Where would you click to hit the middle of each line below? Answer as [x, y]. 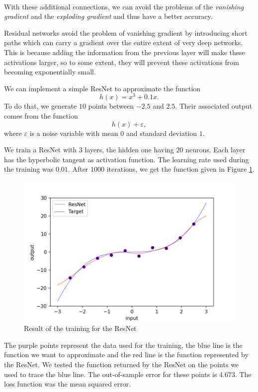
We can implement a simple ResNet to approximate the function [102, 88]
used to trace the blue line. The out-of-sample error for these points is [111, 374]
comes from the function [41, 116]
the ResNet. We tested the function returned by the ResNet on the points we [122, 364]
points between [111, 106]
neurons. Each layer [215, 150]
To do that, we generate [41, 106]
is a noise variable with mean [74, 133]
